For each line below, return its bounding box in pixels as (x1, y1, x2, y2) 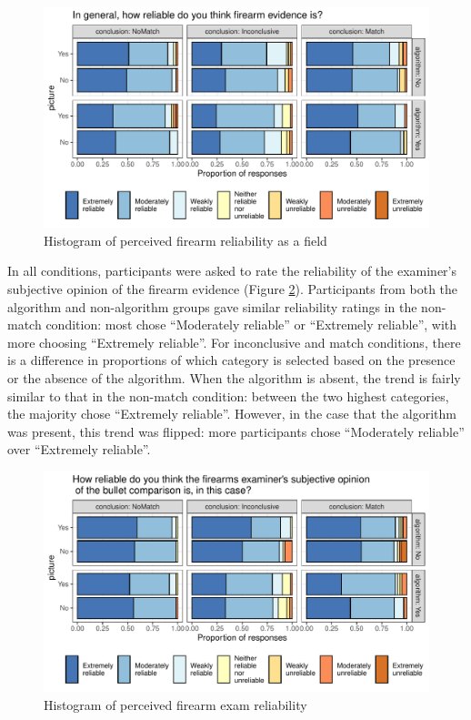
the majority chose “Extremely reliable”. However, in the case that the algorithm (7, 404, 457, 423)
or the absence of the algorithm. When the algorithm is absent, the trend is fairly (7, 368, 461, 387)
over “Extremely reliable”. (7, 440, 151, 459)
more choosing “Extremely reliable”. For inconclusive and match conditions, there (7, 332, 461, 351)
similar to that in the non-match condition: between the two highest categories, (7, 386, 449, 405)
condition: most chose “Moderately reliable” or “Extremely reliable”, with (45, 315, 457, 334)
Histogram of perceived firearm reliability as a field (44, 230, 327, 249)
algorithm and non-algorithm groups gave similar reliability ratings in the (7, 297, 417, 316)
